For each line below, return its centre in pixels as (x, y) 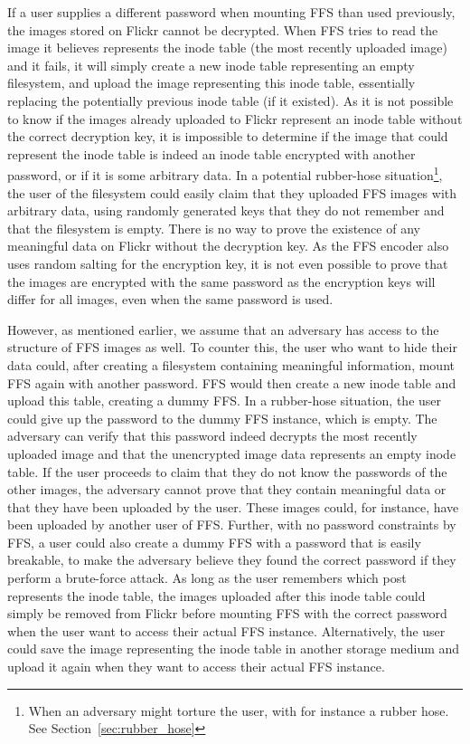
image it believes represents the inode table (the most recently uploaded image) (227, 48)
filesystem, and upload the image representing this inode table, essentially (211, 83)
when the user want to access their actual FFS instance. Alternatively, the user (226, 630)
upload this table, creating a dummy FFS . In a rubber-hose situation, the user (225, 401)
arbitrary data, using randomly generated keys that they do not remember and (226, 210)
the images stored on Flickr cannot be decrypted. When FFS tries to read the (223, 29)
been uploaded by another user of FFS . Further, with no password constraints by (232, 525)
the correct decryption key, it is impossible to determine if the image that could (228, 136)
